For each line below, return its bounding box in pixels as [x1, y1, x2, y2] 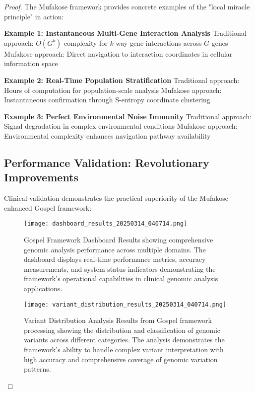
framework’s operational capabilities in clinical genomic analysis [24, 273, 218, 284]
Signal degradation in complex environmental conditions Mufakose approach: [4, 121, 238, 131]
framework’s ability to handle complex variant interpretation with [24, 344, 224, 354]
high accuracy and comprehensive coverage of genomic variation [24, 354, 218, 364]
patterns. [24, 364, 51, 374]
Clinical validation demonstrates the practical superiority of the [4, 193, 197, 203]
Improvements [4, 169, 79, 185]
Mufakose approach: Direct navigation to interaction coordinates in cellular [4, 48, 233, 59]
